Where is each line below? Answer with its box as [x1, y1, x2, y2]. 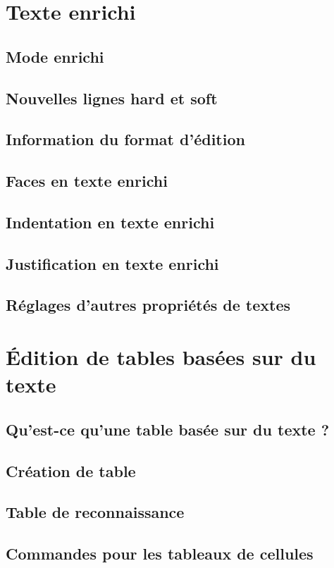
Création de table [6, 459, 136, 481]
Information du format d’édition [6, 128, 245, 150]
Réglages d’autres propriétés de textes [6, 294, 291, 316]
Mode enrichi [6, 45, 104, 67]
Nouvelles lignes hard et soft [6, 87, 218, 109]
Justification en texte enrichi [6, 252, 219, 274]
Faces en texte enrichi [6, 170, 168, 192]
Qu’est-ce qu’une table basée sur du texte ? [6, 418, 330, 440]
